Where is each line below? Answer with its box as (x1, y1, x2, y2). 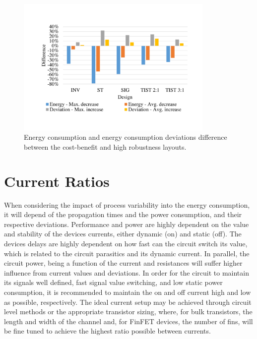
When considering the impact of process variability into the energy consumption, (4, 199, 250, 210)
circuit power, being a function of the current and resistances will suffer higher (4, 258, 243, 268)
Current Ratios (4, 170, 110, 191)
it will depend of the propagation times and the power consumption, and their (4, 209, 242, 220)
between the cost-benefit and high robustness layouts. (24, 141, 187, 152)
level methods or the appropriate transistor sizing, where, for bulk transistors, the (4, 306, 253, 317)
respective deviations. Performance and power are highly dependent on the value (4, 219, 249, 229)
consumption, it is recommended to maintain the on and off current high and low (4, 287, 251, 297)
